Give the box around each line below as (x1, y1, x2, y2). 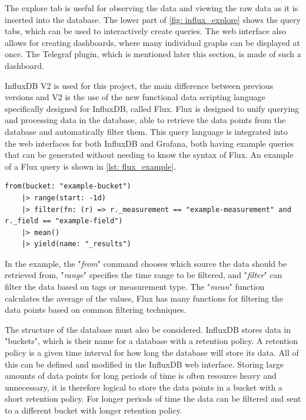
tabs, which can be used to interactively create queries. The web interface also (5, 25, 286, 37)
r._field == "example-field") (5, 217, 123, 226)
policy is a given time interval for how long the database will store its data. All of (5, 346, 299, 359)
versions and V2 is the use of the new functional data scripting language (5, 91, 265, 103)
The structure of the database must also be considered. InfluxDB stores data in (5, 323, 291, 335)
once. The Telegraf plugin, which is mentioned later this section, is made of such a (5, 48, 301, 60)
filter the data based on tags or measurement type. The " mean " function (5, 280, 265, 293)
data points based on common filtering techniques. (5, 303, 187, 316)
